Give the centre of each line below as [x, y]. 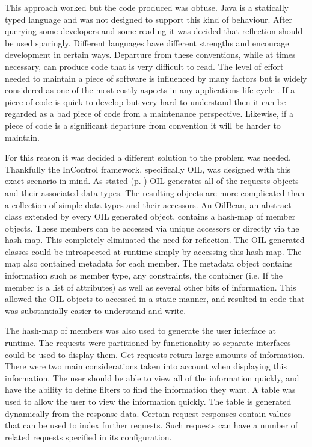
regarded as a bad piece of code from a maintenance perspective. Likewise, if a [149, 113]
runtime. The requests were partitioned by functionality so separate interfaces [148, 343]
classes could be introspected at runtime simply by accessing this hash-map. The [153, 251]
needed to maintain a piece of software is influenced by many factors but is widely [156, 78]
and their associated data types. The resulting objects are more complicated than [155, 192]
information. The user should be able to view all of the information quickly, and [152, 378]
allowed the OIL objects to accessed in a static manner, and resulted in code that [155, 299]
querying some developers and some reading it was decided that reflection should [154, 31]
